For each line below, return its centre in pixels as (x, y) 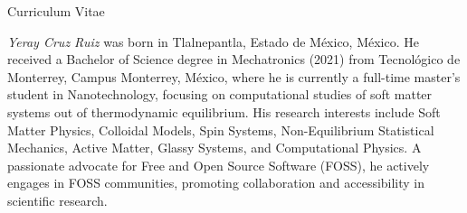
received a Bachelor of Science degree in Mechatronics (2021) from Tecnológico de (234, 59)
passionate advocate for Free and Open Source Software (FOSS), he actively (219, 165)
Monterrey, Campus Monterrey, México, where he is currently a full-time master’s (234, 76)
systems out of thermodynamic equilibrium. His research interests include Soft (224, 111)
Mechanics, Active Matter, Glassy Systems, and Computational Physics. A (214, 148)
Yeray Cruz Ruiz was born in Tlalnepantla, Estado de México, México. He (213, 41)
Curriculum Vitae (56, 11)
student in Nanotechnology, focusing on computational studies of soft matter (220, 94)
